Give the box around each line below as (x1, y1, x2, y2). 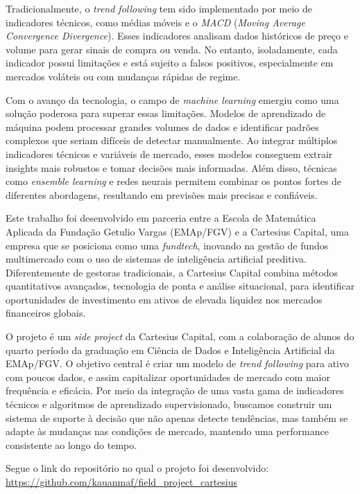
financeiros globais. (6, 306, 86, 320)
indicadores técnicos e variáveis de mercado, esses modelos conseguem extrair (6, 146, 333, 161)
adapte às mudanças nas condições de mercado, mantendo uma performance (6, 424, 329, 439)
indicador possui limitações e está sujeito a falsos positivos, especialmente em (6, 55, 334, 70)
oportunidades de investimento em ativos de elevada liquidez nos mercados (6, 292, 323, 306)
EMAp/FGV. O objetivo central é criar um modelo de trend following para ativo (6, 356, 350, 371)
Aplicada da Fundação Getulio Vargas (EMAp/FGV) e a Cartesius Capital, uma (6, 224, 350, 238)
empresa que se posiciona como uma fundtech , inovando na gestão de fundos (6, 238, 329, 252)
